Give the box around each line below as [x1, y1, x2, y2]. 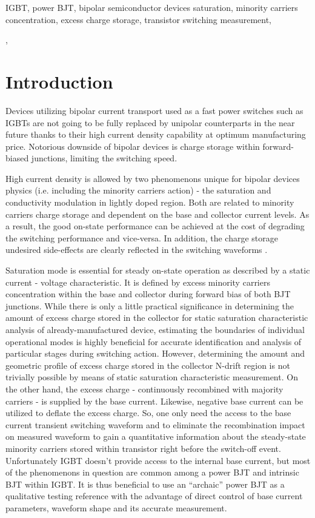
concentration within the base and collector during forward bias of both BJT [5, 288, 291, 300]
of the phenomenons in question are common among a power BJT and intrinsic [5, 466, 299, 479]
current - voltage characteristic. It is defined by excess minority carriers [5, 275, 270, 288]
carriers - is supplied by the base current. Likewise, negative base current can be [5, 394, 303, 407]
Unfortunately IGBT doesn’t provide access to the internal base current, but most [5, 454, 311, 466]
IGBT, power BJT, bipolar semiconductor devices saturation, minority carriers [5, 1, 298, 13]
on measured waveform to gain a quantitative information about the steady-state [5, 430, 306, 443]
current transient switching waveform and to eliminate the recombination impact [5, 418, 305, 431]
